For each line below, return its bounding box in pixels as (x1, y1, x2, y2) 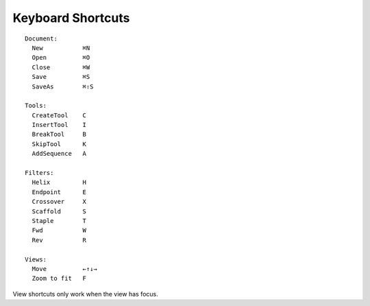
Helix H (32, 178, 87, 187)
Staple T (32, 217, 87, 224)
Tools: (25, 102, 47, 110)
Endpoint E (32, 188, 87, 196)
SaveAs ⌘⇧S (32, 82, 94, 91)
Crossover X (32, 198, 87, 206)
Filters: (25, 169, 54, 177)
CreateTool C (32, 111, 87, 119)
